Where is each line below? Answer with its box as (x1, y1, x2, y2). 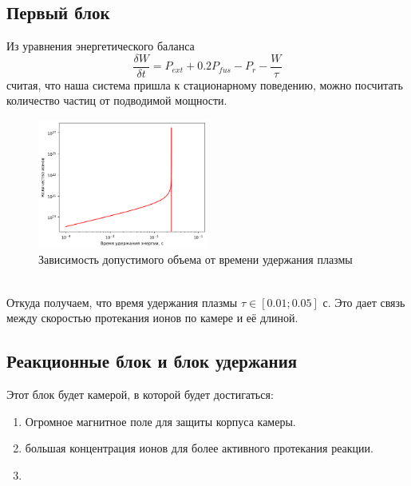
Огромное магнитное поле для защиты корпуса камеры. (25, 412, 296, 429)
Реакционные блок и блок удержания (6, 349, 298, 373)
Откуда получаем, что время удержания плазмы (6, 293, 238, 310)
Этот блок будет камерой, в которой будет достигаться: (6, 386, 274, 403)
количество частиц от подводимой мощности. (6, 92, 227, 109)
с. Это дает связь (322, 293, 405, 310)
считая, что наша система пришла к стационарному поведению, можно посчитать (6, 76, 403, 93)
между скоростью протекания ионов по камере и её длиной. (6, 309, 298, 326)
